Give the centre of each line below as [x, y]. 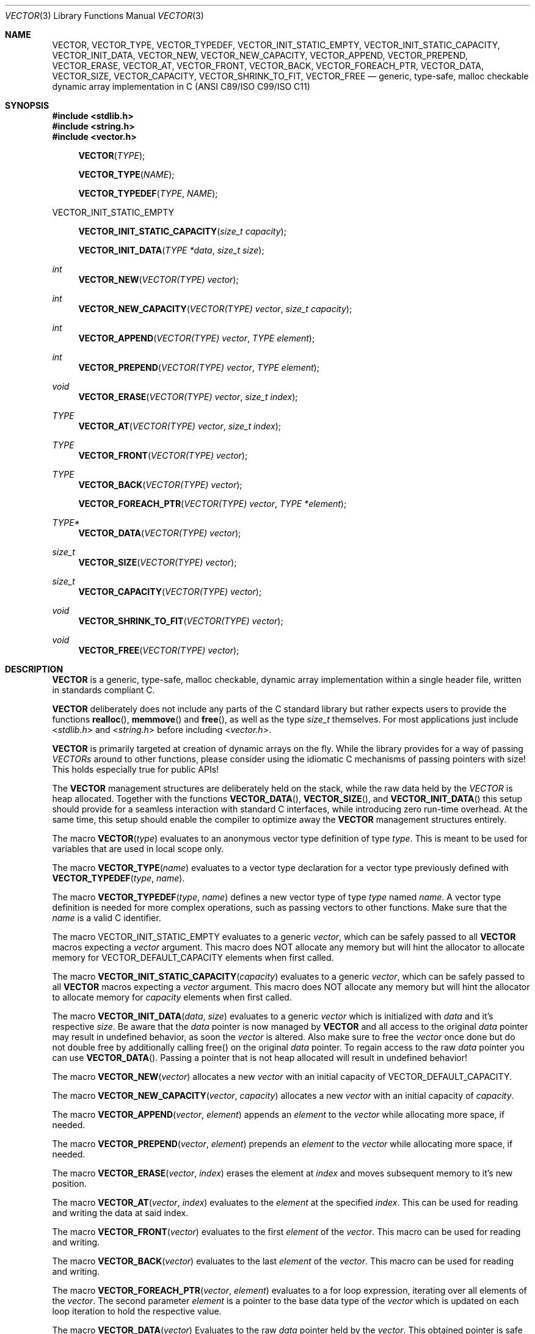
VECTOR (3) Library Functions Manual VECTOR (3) [104, 16]
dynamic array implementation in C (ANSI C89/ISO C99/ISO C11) [181, 86]
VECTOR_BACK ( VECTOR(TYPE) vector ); [160, 485]
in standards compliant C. [104, 690]
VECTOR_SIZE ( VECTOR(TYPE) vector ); [158, 562]
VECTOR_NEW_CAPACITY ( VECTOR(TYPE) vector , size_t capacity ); [215, 309]
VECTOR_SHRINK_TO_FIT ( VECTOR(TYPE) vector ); [181, 621]
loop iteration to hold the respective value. [137, 1311]
